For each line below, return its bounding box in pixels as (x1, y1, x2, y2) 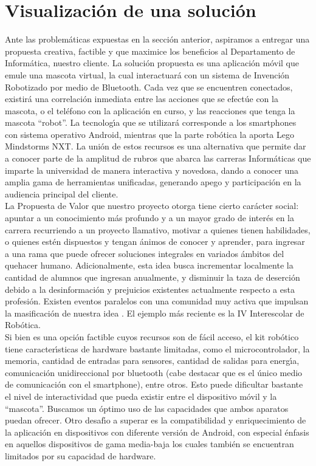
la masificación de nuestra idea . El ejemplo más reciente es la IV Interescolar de (5, 306, 304, 319)
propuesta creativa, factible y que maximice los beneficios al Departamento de (5, 44, 295, 57)
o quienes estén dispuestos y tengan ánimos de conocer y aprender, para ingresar (5, 235, 305, 248)
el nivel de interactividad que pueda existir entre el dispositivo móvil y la (5, 389, 277, 402)
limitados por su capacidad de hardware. (5, 449, 156, 462)
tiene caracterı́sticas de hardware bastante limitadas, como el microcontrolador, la (5, 342, 310, 355)
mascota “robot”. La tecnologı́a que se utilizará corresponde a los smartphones (5, 116, 297, 129)
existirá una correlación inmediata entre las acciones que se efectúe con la (5, 92, 278, 105)
